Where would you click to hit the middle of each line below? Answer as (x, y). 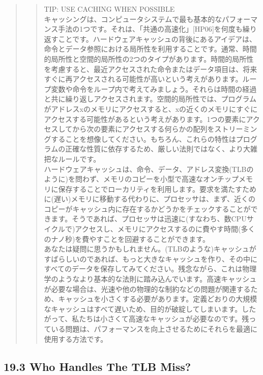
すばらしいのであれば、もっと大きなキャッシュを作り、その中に (151, 258)
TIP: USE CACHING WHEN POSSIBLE (109, 9)
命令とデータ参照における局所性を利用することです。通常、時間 (150, 49)
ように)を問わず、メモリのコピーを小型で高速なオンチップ (141, 179)
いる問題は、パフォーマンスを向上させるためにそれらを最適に (154, 329)
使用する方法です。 (76, 339)
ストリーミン (236, 129)
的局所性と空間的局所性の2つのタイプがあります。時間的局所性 (149, 58)
